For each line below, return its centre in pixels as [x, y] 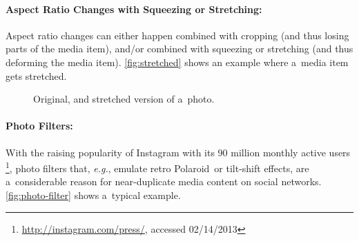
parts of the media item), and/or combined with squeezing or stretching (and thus [179, 49]
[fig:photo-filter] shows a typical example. [93, 195]
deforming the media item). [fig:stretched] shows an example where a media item [177, 62]
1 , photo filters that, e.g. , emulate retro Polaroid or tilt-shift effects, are [157, 167]
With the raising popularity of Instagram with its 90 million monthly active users [178, 152]
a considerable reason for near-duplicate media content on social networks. [164, 181]
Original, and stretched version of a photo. [124, 99]
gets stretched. [36, 75]
